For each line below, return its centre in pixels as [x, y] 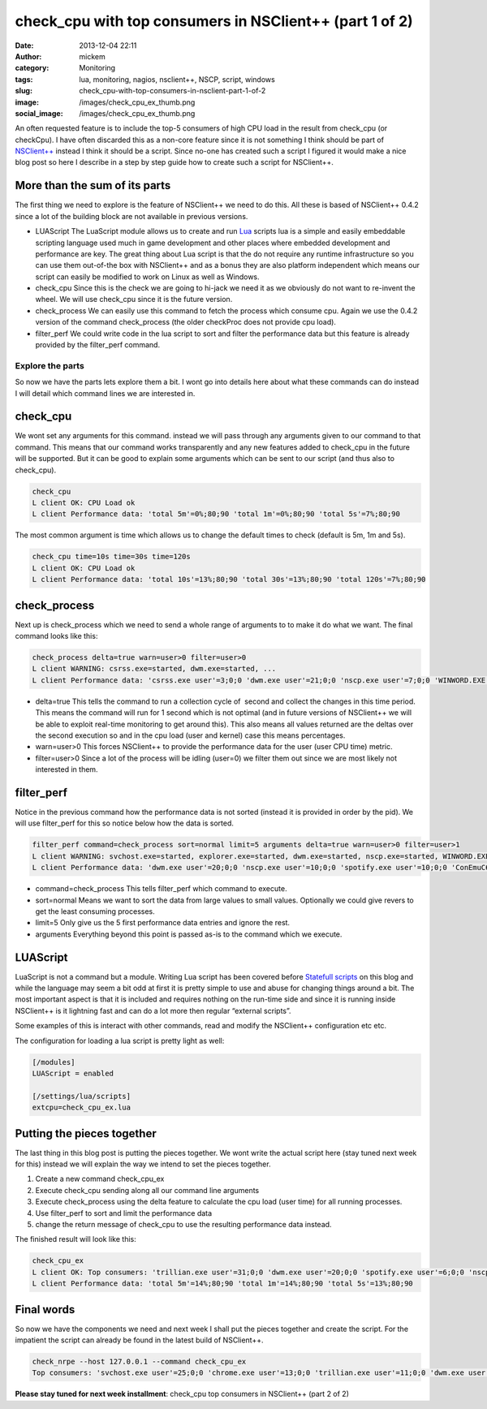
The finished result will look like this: [76, 1239]
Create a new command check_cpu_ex [100, 1179]
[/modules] [54, 1062]
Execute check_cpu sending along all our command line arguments [147, 1190]
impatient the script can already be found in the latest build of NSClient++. [139, 1340]
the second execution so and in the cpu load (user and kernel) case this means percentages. [190, 735]
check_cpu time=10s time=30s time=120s [111, 557]
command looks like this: [56, 636]
